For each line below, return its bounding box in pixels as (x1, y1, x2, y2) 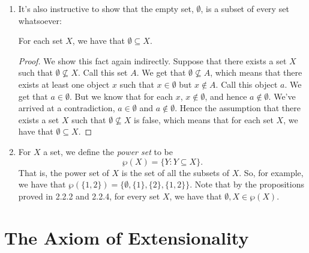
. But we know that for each (69, 90, 173, 102)
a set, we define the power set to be (43, 145, 173, 157)
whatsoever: (18, 14, 62, 26)
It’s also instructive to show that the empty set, (18, 2, 194, 14)
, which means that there (210, 66, 302, 79)
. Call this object (215, 78, 278, 90)
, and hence (205, 90, 247, 102)
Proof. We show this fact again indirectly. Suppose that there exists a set (18, 54, 287, 67)
